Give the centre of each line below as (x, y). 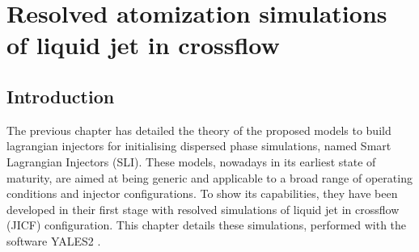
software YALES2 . (54, 240)
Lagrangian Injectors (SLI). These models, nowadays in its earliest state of (191, 161)
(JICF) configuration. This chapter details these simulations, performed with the (207, 225)
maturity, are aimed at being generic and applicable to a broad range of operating (209, 177)
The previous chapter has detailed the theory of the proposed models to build (199, 130)
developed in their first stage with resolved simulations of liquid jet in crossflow (203, 209)
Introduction (61, 96)
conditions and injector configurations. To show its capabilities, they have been (202, 193)
